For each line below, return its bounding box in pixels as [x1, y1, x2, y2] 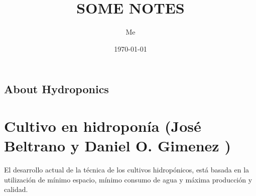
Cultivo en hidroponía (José [4, 115, 201, 136]
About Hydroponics [4, 81, 109, 97]
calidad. [4, 184, 28, 194]
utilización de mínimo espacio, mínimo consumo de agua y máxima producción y [4, 174, 252, 184]
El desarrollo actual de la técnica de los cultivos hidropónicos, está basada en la [4, 164, 249, 175]
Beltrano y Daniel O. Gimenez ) [4, 135, 231, 156]
